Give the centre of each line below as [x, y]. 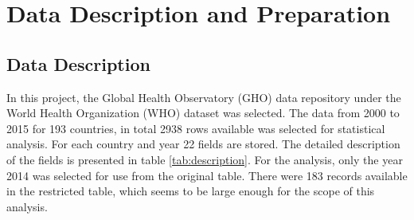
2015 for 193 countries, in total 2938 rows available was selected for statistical [196, 128]
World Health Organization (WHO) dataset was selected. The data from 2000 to [203, 113]
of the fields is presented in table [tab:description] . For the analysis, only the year [205, 159]
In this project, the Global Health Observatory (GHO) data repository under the [204, 97]
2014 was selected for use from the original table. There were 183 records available [207, 175]
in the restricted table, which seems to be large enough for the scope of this [191, 191]
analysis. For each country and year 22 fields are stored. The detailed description [203, 144]
